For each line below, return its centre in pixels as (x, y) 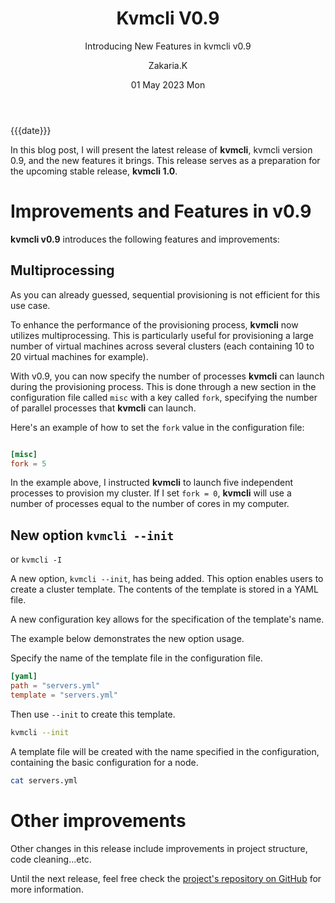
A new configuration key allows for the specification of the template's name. (167, 619)
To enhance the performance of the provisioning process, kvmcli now (154, 324)
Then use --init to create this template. (93, 714)
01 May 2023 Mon (168, 84)
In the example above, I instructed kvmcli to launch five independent (152, 483)
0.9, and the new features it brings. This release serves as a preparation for (165, 160)
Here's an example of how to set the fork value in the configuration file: (157, 427)
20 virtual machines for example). (79, 356)
